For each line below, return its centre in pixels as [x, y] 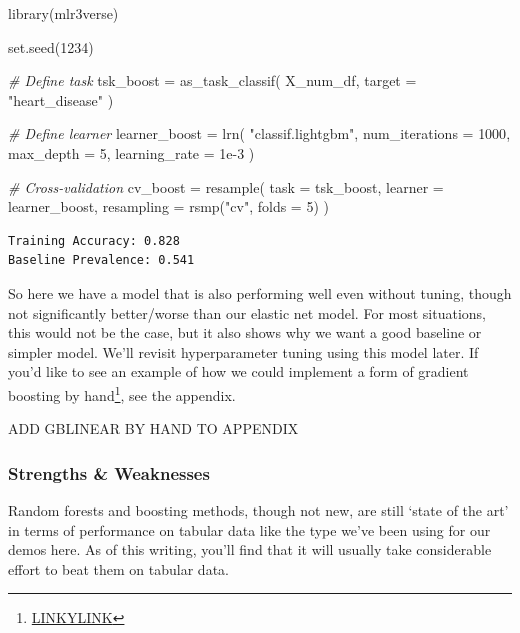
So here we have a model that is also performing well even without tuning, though [260, 292]
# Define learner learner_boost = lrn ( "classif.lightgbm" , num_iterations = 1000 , [259, 133]
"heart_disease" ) [61, 99]
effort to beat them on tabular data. [118, 568]
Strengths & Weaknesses [109, 472]
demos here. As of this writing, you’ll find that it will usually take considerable [250, 549]
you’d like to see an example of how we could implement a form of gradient [238, 371]
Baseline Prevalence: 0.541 [101, 260]
